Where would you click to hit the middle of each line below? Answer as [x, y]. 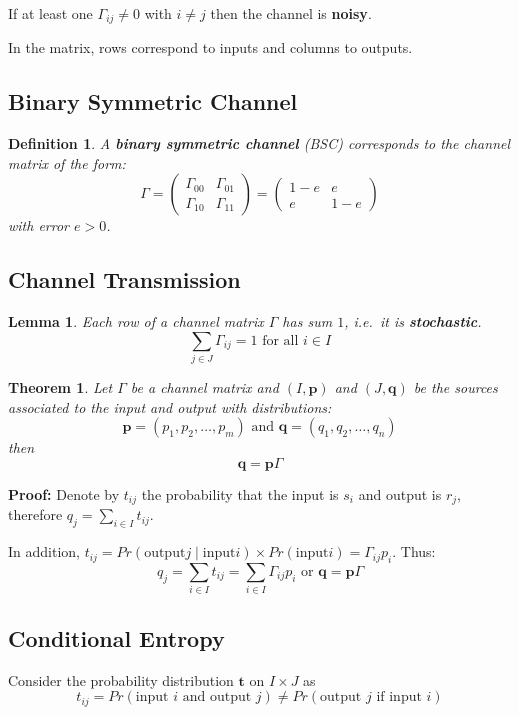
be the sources [455, 387]
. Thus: [414, 551]
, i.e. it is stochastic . [413, 321]
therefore [35, 514]
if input [399, 697]
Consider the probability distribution [121, 679]
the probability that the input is [240, 493]
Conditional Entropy [116, 637]
